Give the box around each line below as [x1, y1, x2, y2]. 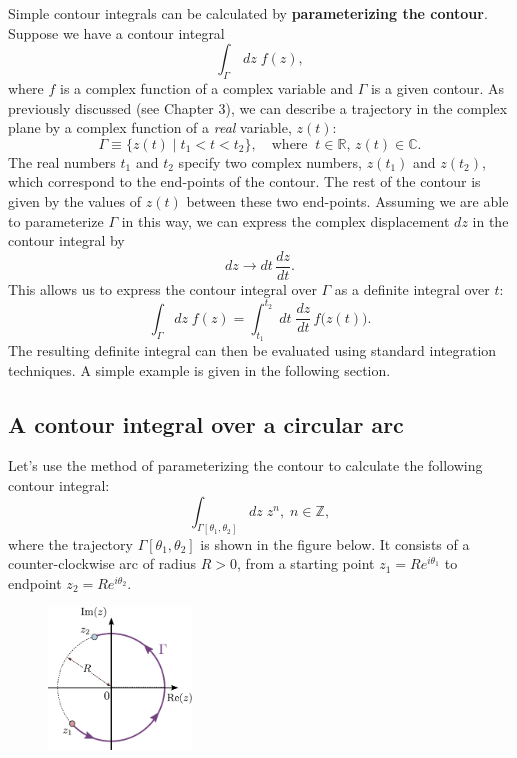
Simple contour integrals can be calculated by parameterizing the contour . [8, 3, 488, 23]
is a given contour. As [370, 77, 505, 98]
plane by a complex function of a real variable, [8, 117, 292, 138]
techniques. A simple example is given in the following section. [8, 359, 391, 380]
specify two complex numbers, [178, 151, 362, 172]
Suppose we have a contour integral [8, 22, 225, 43]
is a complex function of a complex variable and [60, 77, 353, 98]
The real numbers [8, 151, 116, 172]
